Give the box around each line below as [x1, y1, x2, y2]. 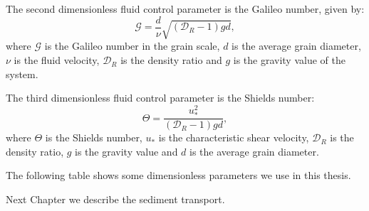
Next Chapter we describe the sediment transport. [6, 191, 225, 206]
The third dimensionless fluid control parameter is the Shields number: [6, 90, 315, 105]
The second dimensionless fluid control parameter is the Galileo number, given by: [6, 1, 365, 16]
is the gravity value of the [233, 53, 345, 67]
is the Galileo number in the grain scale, [44, 38, 220, 53]
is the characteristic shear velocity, [158, 130, 309, 145]
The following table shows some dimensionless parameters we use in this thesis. [6, 168, 351, 183]
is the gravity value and [75, 144, 178, 158]
